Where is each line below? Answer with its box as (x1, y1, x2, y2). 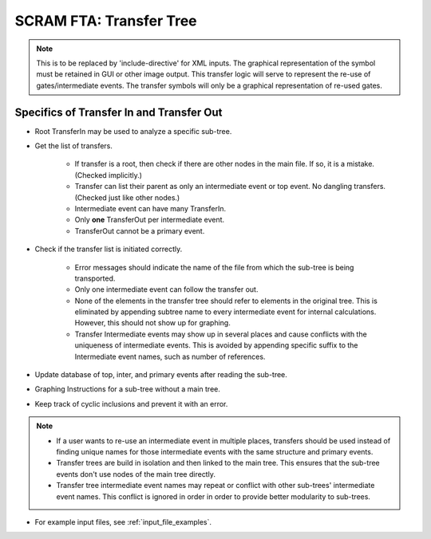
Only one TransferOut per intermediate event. (74, 215, 225, 225)
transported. (74, 273, 116, 283)
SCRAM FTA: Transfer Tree (14, 12, 197, 30)
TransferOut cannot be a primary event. (74, 226, 205, 235)
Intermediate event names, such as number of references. (74, 352, 266, 361)
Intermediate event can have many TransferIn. (74, 203, 227, 213)
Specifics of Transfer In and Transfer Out (14, 105, 223, 119)
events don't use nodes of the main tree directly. (56, 469, 215, 478)
